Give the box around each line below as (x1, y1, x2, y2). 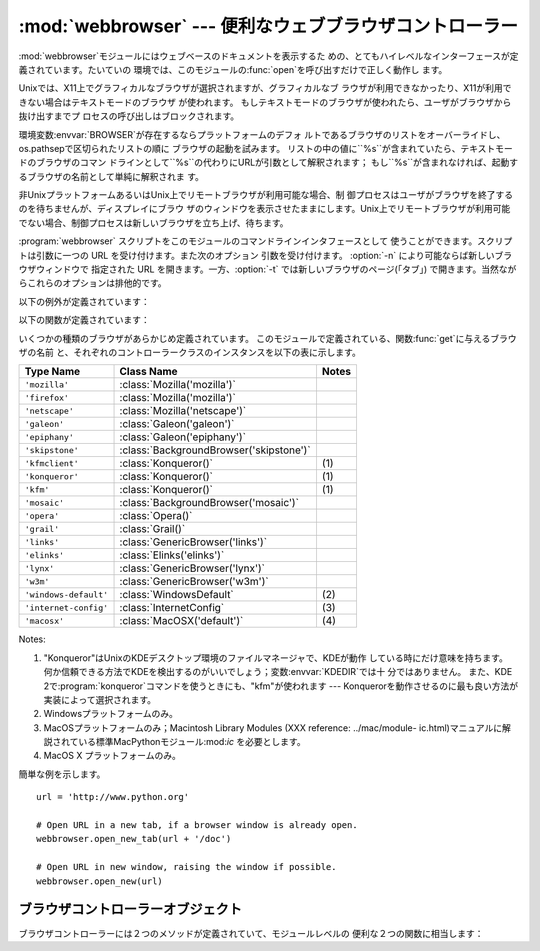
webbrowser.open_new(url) (36, 875, 164, 887)
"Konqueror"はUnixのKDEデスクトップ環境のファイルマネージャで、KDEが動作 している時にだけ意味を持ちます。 (43, 651, 509, 664)
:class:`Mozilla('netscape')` (119, 404, 247, 418)
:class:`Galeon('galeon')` (119, 417, 235, 431)
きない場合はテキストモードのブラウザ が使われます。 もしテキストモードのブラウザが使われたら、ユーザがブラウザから (18, 96, 512, 108)
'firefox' (24, 392, 70, 403)
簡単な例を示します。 (18, 768, 106, 780)
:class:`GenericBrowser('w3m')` (119, 575, 269, 589)
